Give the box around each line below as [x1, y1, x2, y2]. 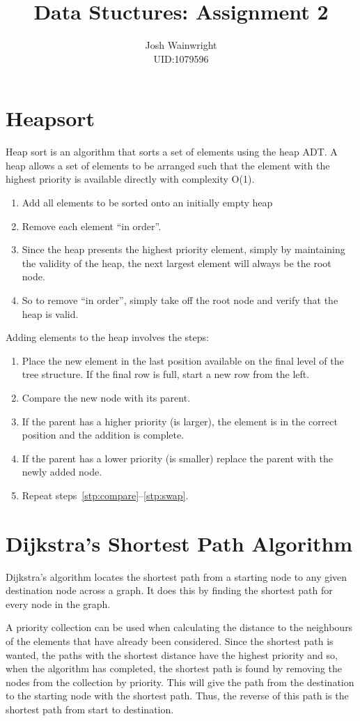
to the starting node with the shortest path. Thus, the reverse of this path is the [6, 688, 349, 703]
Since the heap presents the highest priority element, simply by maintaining [22, 242, 345, 257]
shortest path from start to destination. [6, 702, 174, 716]
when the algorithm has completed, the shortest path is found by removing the [6, 661, 343, 676]
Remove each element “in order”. [22, 218, 162, 233]
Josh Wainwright [145, 38, 217, 52]
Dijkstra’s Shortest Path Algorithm [6, 529, 353, 557]
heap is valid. [22, 306, 79, 321]
